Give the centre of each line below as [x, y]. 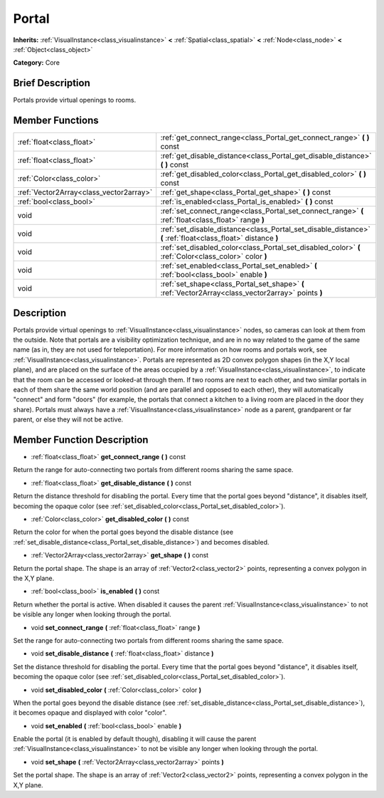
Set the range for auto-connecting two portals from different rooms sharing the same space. [148, 640]
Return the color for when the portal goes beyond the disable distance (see [123, 532]
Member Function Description [81, 440]
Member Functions [56, 121]
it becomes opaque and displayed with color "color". [90, 713]
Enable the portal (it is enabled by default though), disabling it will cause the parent [135, 739]
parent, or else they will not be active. [68, 419]
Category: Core [37, 63]
